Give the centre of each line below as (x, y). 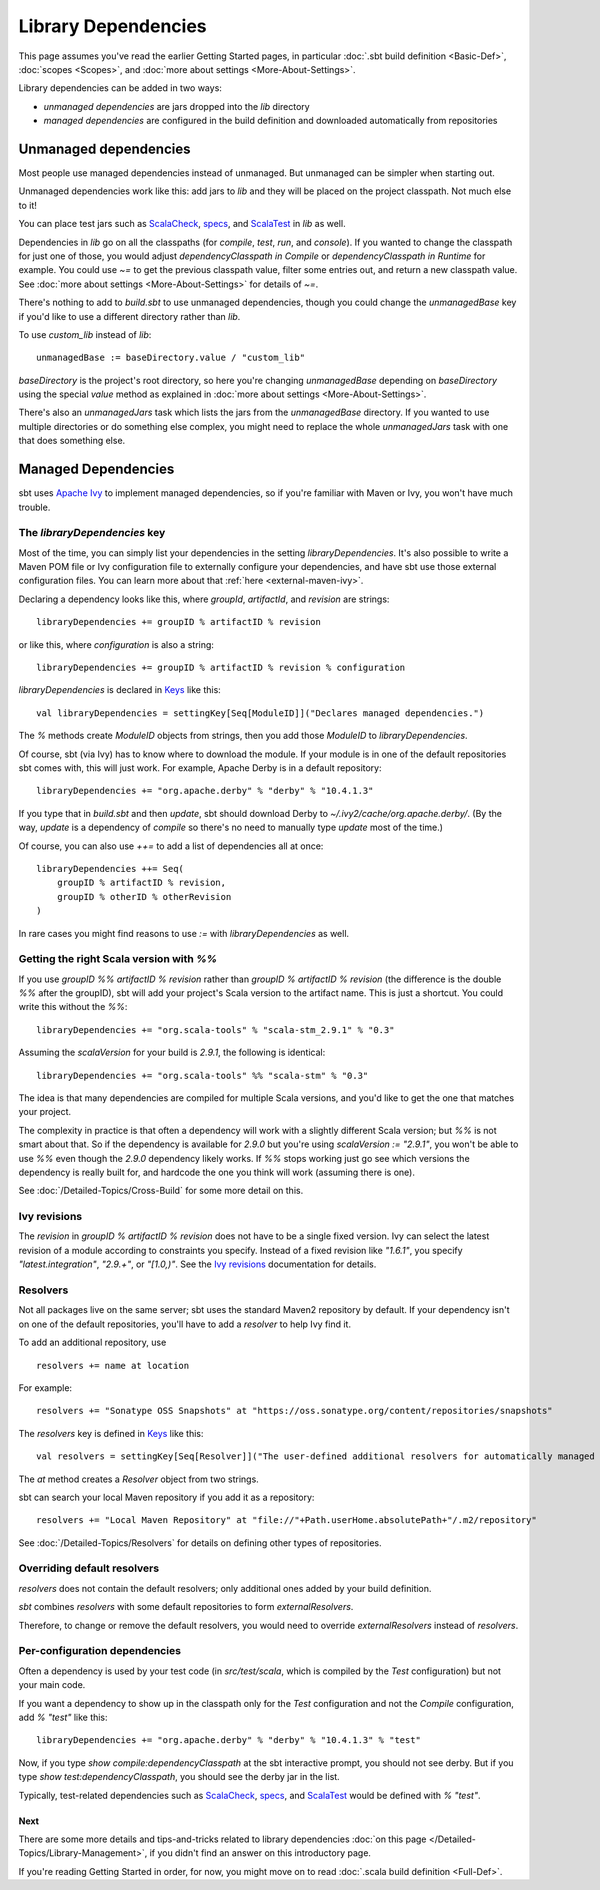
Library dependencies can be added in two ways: (120, 88)
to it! (27, 205)
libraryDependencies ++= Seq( (110, 868)
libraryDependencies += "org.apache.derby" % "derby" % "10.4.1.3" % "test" (229, 1740)
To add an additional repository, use (92, 1342)
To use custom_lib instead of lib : (85, 334)
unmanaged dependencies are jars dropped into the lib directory (176, 106)
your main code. (52, 1685)
